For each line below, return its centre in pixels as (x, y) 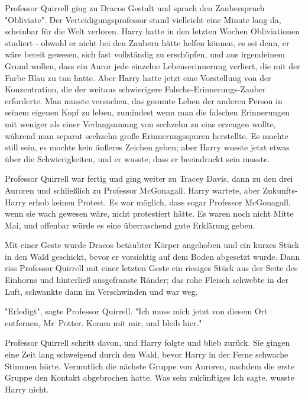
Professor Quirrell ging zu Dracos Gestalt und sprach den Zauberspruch (135, 8)
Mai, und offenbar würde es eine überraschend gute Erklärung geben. (130, 225)
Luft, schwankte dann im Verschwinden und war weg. (101, 291)
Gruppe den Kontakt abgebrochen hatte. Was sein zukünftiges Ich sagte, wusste (150, 377)
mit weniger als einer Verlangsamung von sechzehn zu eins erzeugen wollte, (140, 123)
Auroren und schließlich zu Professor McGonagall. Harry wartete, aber (132, 190)
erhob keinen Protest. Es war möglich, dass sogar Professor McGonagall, (160, 202)
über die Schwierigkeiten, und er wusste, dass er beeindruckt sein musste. (137, 158)
